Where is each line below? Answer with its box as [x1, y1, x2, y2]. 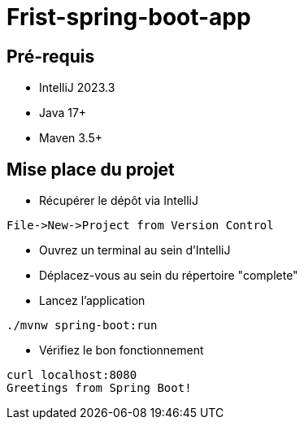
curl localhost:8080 [7, 368, 137, 382]
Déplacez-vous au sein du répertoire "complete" [39, 268, 298, 283]
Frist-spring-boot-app [7, 3, 251, 31]
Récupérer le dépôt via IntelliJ [39, 193, 198, 208]
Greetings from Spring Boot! [7, 381, 192, 395]
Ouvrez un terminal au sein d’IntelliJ [39, 243, 231, 258]
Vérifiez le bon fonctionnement [39, 343, 204, 358]
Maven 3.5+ [39, 131, 103, 146]
